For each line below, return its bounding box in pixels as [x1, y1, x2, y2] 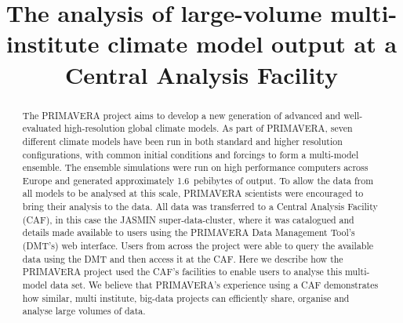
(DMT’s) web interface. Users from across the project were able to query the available [22, 239, 374, 252]
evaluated [22, 122, 62, 135]
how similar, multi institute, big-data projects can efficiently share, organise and [22, 291, 350, 304]
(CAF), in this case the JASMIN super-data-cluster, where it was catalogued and [22, 212, 354, 226]
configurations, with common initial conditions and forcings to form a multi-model [22, 147, 359, 161]
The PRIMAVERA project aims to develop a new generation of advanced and [22, 108, 341, 122]
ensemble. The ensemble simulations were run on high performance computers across [22, 161, 369, 174]
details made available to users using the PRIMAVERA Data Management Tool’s [22, 226, 355, 239]
